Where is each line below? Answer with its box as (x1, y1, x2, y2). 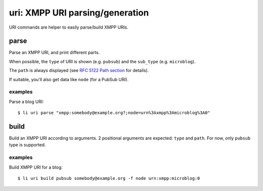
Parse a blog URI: (9, 99, 44, 104)
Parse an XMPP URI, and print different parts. (9, 50, 100, 55)
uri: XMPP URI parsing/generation (9, 7, 149, 18)
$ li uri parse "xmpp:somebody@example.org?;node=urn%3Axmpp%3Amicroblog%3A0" (18, 110, 210, 116)
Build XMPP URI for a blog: (9, 164, 63, 170)
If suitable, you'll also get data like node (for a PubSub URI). (9, 76, 129, 82)
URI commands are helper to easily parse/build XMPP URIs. (9, 24, 129, 30)
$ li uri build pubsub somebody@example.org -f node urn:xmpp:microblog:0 (18, 175, 200, 181)
